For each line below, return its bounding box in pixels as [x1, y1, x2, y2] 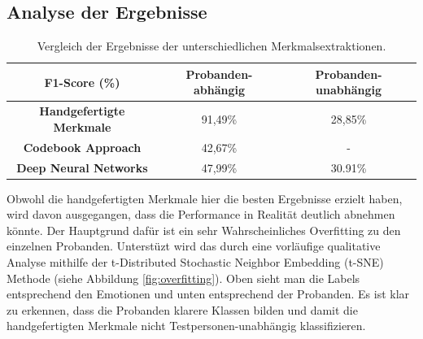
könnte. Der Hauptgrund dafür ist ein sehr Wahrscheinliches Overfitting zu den [7, 221, 401, 238]
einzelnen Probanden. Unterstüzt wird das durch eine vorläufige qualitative [7, 237, 381, 254]
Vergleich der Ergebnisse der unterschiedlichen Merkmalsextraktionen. [37, 37, 386, 54]
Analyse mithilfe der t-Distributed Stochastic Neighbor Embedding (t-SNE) [7, 253, 384, 270]
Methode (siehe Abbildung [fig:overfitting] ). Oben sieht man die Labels [7, 269, 360, 286]
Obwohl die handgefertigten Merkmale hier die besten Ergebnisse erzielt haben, [7, 189, 403, 206]
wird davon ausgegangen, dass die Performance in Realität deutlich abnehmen [7, 206, 395, 223]
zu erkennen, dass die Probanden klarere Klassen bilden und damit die [7, 301, 358, 318]
